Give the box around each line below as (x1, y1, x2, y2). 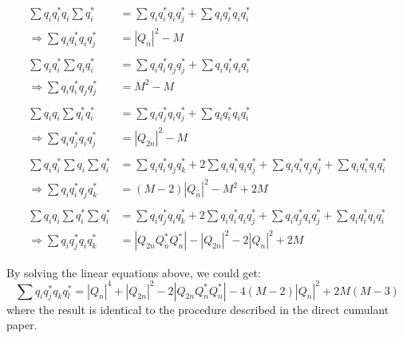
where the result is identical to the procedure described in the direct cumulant (6, 300, 389, 317)
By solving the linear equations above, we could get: (6, 264, 261, 280)
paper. (6, 316, 38, 333)
